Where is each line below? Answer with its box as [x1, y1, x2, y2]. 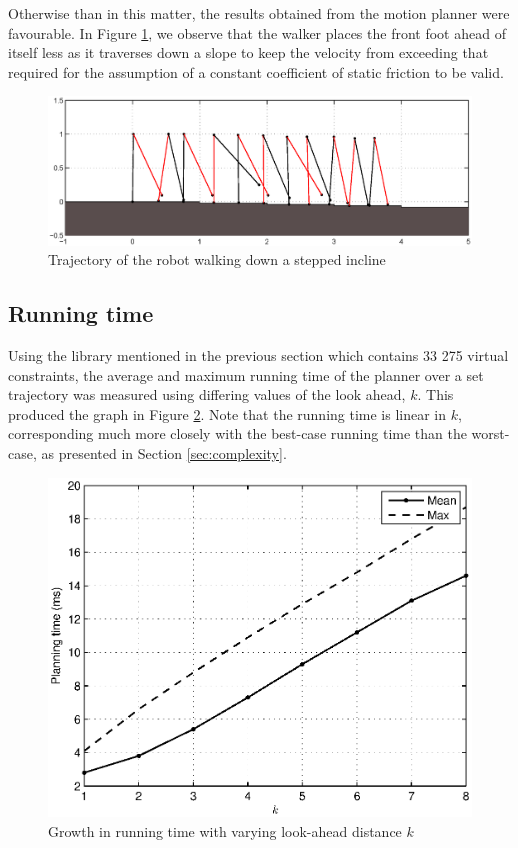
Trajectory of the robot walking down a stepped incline [48, 249, 386, 270]
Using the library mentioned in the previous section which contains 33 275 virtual [8, 344, 509, 365]
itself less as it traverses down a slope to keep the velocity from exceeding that [8, 42, 489, 63]
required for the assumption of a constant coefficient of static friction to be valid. [8, 61, 504, 82]
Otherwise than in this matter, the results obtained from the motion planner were [8, 3, 510, 23]
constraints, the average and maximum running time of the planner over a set [8, 364, 484, 385]
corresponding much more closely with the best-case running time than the [8, 423, 467, 444]
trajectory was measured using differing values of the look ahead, [8, 384, 406, 405]
